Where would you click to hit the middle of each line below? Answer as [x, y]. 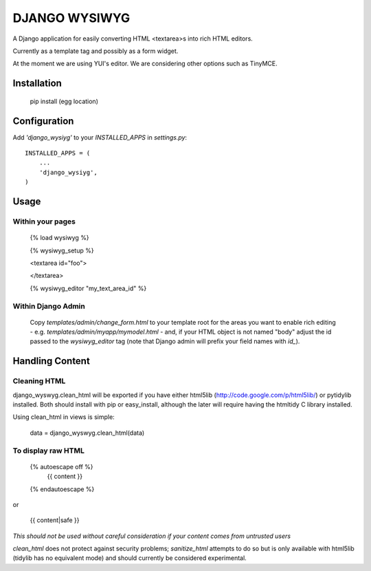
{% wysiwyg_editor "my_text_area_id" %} [88, 288]
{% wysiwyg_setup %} [62, 250]
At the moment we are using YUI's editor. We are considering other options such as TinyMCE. [145, 64]
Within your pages [44, 222]
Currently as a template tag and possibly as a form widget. [95, 51]
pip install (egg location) [64, 101]
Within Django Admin [49, 306]
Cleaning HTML [39, 381]
